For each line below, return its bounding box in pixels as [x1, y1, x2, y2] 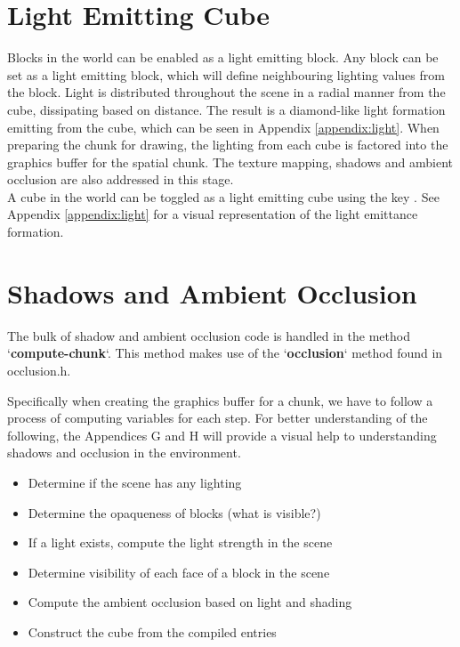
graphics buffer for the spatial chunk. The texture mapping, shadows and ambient [7, 152, 453, 171]
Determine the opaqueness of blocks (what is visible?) [28, 503, 321, 522]
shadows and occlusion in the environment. [7, 443, 241, 462]
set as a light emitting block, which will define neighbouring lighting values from [7, 65, 445, 84]
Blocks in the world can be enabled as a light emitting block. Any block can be [7, 48, 439, 67]
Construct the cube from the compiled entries [28, 622, 277, 641]
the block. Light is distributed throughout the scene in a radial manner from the [7, 83, 446, 101]
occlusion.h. [7, 360, 71, 379]
